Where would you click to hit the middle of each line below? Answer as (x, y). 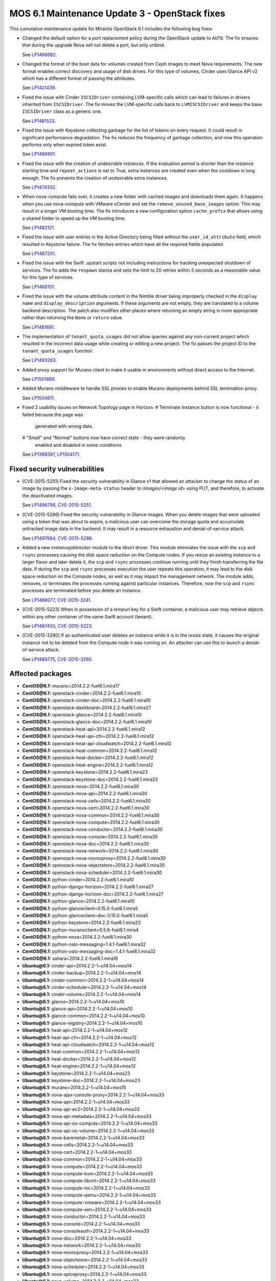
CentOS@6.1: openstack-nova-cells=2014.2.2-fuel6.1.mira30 (86, 801)
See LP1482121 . (39, 228)
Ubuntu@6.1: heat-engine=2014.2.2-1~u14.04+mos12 (79, 1066)
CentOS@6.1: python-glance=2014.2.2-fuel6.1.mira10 (78, 901)
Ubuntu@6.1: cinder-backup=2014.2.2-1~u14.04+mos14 (82, 973)
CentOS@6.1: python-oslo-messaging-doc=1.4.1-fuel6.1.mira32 (89, 951)
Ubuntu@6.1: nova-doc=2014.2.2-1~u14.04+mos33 (77, 1238)
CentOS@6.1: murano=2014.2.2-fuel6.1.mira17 (71, 686)
